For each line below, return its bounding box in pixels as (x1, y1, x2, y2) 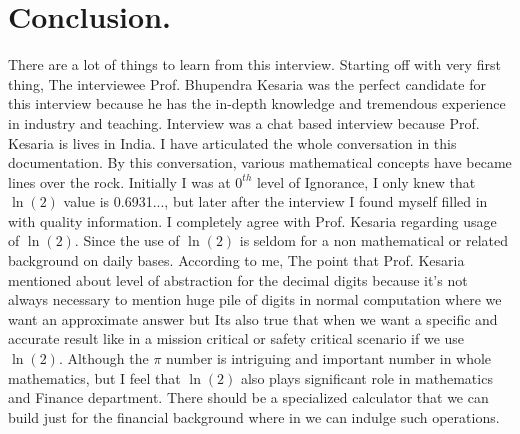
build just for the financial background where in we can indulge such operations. (8, 406, 500, 427)
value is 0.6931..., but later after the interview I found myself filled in (63, 191, 488, 212)
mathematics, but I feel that (8, 367, 181, 388)
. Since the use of (74, 230, 180, 251)
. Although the (58, 348, 149, 369)
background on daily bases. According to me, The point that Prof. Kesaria (8, 250, 465, 271)
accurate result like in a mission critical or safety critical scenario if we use (8, 328, 465, 349)
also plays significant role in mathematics (240, 367, 493, 388)
